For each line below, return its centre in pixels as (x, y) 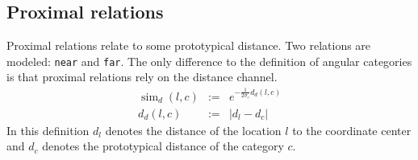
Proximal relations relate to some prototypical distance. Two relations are (189, 45)
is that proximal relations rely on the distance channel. (142, 77)
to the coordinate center (352, 130)
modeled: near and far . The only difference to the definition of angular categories (209, 61)
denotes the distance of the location (193, 130)
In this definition (48, 130)
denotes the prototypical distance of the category (163, 146)
